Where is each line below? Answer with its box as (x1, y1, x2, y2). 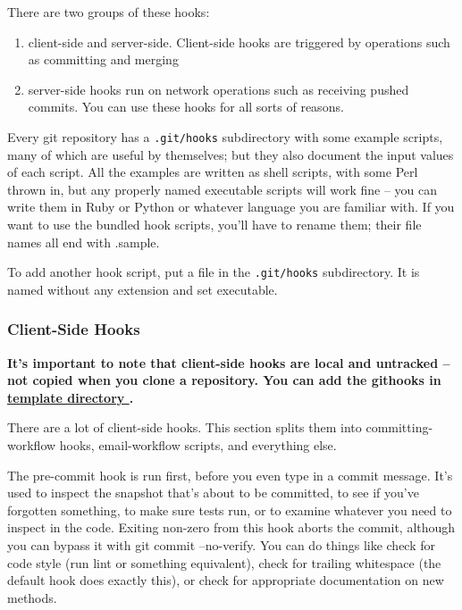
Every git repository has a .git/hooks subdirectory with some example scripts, (7, 127, 443, 146)
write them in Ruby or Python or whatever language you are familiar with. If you (7, 197, 455, 216)
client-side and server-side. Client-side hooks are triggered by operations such (28, 32, 450, 51)
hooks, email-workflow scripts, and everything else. (59, 436, 337, 455)
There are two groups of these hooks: (7, 3, 210, 21)
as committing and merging (28, 50, 179, 69)
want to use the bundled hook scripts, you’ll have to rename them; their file (7, 215, 422, 233)
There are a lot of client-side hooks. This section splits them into (7, 418, 362, 437)
